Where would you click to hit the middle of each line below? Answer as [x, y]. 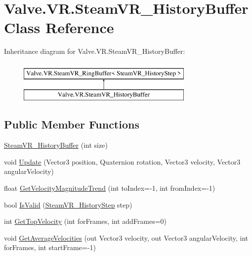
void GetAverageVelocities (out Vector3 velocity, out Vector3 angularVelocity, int [126, 237]
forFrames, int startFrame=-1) [50, 247]
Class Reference [59, 27]
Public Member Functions [72, 124]
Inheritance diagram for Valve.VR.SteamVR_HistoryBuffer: [95, 51]
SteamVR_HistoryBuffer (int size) [56, 145]
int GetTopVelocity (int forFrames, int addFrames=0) [85, 221]
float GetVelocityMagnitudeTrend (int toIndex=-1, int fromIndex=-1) [110, 188]
